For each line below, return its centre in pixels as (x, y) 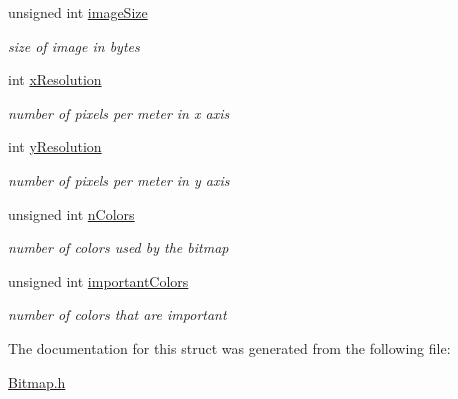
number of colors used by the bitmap (118, 247)
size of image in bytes (74, 45)
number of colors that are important (117, 314)
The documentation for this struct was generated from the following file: (229, 347)
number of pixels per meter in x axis (119, 112)
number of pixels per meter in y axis (119, 179)
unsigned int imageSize (78, 12)
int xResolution (55, 79)
